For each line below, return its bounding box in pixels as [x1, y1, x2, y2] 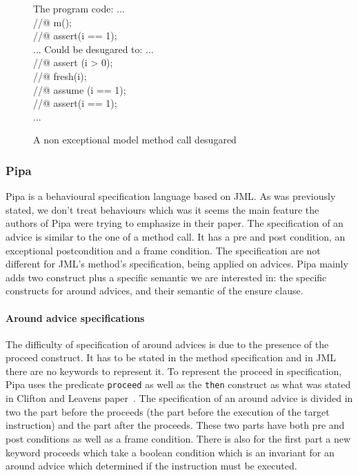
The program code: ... [33, 1, 125, 15]
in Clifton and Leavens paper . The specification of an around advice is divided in [6, 391, 353, 405]
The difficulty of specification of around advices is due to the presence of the [6, 336, 329, 351]
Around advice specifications [6, 310, 145, 325]
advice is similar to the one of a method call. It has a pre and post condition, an [6, 229, 346, 243]
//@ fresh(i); [33, 68, 87, 83]
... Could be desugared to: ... [33, 41, 154, 56]
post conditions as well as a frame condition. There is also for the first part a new [6, 431, 351, 445]
